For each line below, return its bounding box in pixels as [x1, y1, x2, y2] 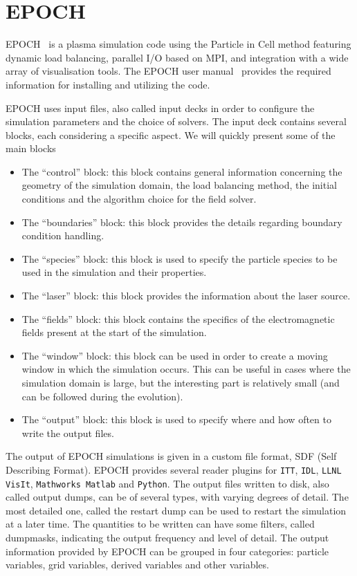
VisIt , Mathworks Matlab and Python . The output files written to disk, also [6, 476, 329, 490]
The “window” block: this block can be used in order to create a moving [21, 348, 328, 362]
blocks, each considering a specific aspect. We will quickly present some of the [6, 127, 336, 142]
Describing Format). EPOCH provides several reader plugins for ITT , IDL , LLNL [6, 462, 342, 476]
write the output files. [21, 425, 114, 440]
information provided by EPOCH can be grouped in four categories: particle [6, 544, 329, 558]
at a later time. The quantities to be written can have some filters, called [6, 517, 315, 531]
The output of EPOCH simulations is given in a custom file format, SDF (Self [6, 449, 337, 463]
